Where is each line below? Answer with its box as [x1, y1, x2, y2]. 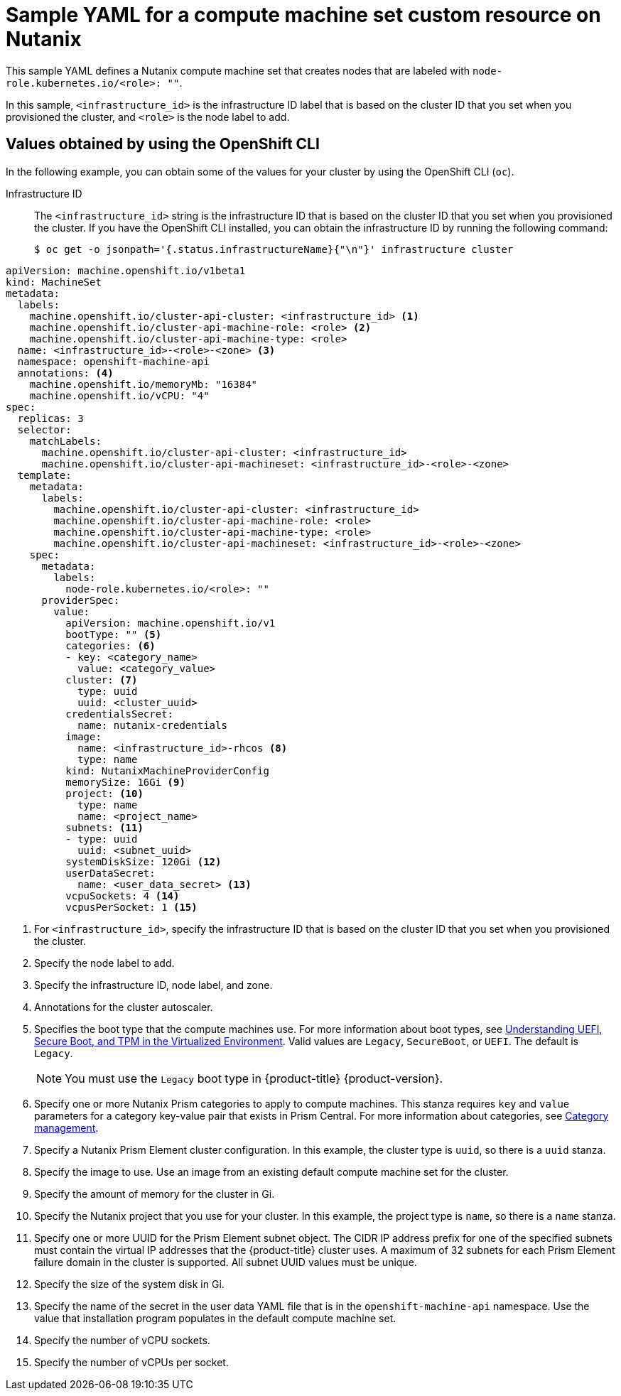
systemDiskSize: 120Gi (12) [65, 855, 222, 867]
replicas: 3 [17, 412, 84, 424]
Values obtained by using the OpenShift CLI [6, 135, 320, 153]
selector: [17, 423, 72, 435]
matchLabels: [29, 435, 102, 447]
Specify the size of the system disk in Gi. [34, 1277, 225, 1290]
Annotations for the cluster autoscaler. [34, 1000, 213, 1013]
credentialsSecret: [65, 708, 174, 720]
